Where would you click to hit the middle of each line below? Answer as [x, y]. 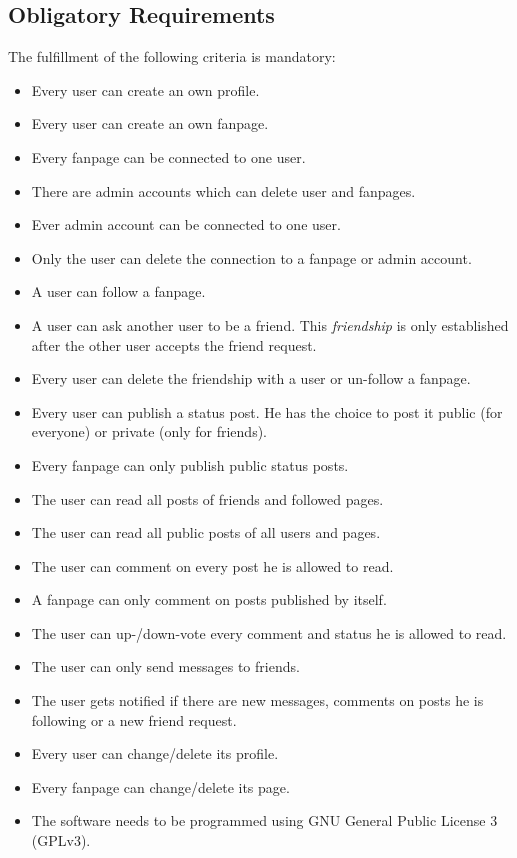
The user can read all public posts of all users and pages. [206, 532]
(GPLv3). [61, 840]
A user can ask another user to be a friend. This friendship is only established [270, 324]
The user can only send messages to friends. [165, 666]
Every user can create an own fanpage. [150, 123]
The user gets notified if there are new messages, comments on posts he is [257, 700]
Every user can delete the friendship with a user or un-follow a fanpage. [251, 378]
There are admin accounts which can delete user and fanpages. [223, 190]
